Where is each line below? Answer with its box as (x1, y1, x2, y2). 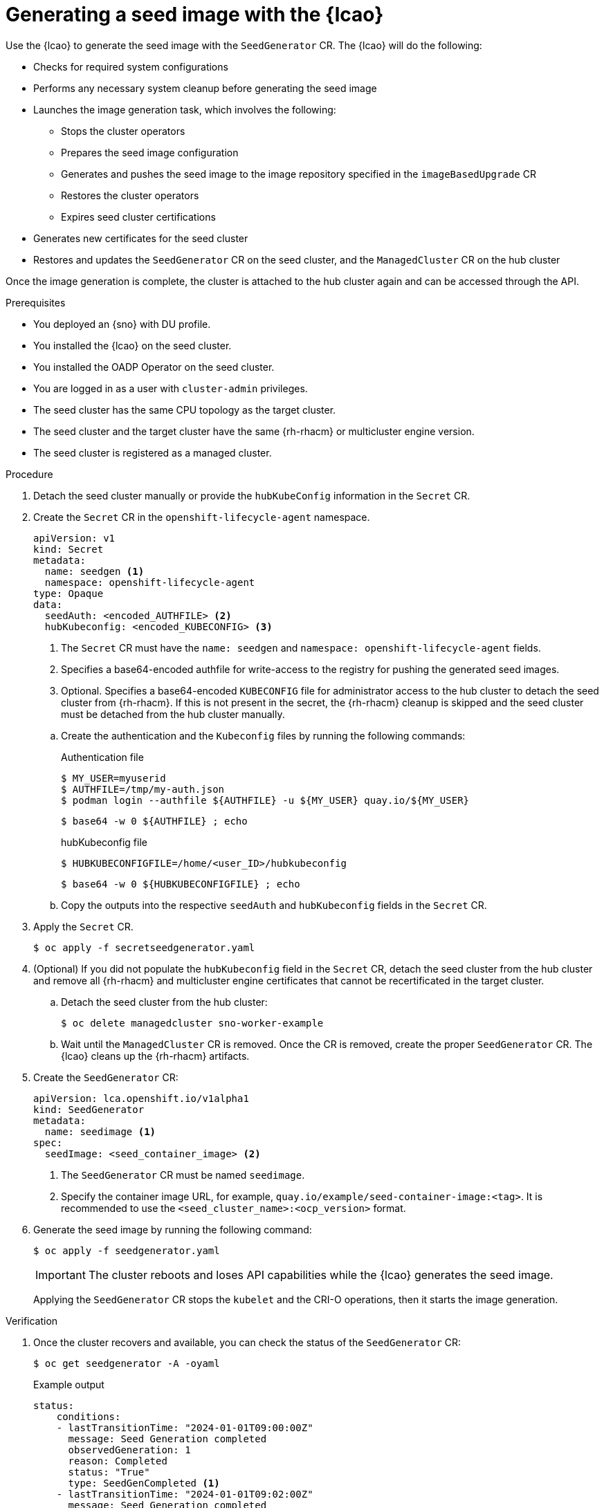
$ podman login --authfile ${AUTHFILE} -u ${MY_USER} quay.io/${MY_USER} (61, 794, 470, 806)
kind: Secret (33, 543, 104, 555)
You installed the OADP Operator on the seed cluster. (33, 360, 275, 373)
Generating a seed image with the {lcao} (6, 3, 384, 26)
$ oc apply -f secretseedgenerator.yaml (33, 941, 255, 953)
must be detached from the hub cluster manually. (61, 708, 285, 720)
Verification (6, 1314, 58, 1327)
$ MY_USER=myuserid (61, 772, 166, 784)
